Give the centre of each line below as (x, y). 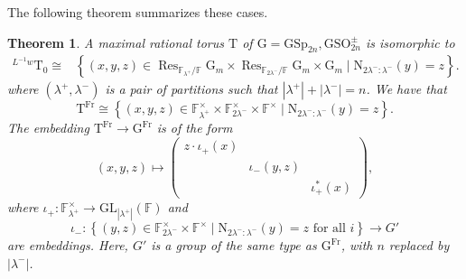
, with (357, 245)
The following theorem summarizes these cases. (138, 12)
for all (329, 229)
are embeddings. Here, (68, 245)
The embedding (48, 128)
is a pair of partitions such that (191, 89)
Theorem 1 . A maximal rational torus (116, 42)
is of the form (195, 128)
